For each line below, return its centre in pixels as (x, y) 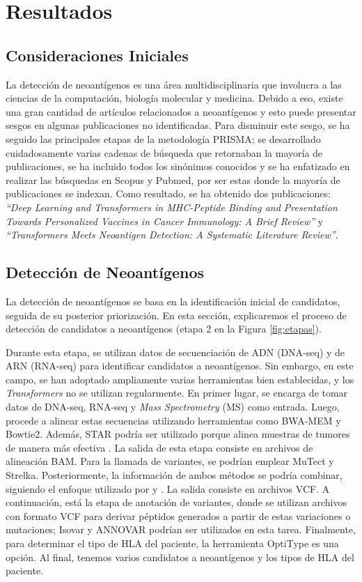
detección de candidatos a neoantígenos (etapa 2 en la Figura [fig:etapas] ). (164, 329)
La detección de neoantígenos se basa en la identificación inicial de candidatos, (173, 301)
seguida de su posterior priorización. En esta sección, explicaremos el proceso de (176, 315)
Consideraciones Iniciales (97, 55)
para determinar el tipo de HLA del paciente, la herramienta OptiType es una (172, 543)
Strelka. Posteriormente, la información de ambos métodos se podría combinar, (174, 475)
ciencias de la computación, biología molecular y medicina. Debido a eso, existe (174, 98)
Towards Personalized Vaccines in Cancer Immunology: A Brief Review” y (165, 221)
